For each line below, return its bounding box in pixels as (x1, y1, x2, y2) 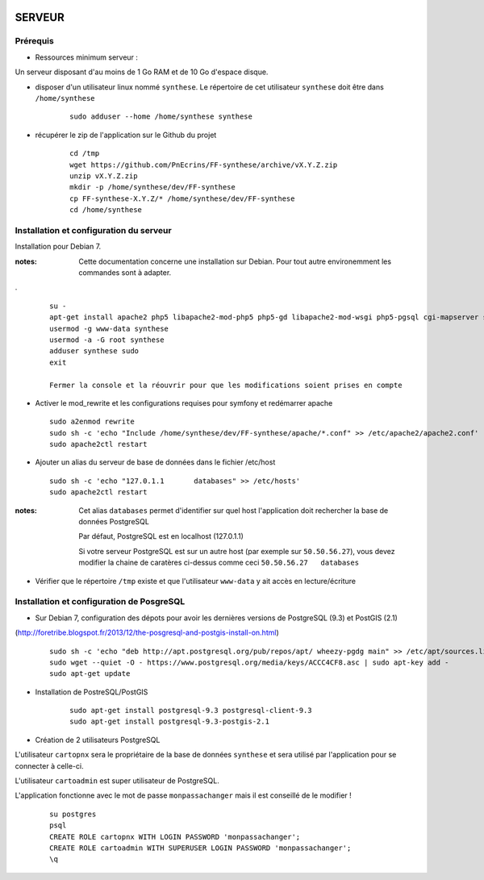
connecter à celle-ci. (15, 761, 84, 770)
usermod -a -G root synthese (49, 335, 165, 344)
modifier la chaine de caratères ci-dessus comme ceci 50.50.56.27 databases (78, 557, 359, 568)
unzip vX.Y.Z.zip (69, 171, 138, 181)
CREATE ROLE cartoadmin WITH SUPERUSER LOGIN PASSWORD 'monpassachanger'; (49, 843, 352, 853)
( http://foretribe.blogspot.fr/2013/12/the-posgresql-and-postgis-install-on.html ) (15, 628, 279, 637)
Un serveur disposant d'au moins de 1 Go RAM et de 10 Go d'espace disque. (15, 67, 269, 77)
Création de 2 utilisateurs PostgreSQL (35, 735, 161, 744)
